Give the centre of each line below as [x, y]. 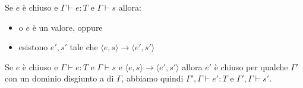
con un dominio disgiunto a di [59, 78]
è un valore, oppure [67, 27]
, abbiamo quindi [152, 78]
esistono [33, 47]
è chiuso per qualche [251, 66]
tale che [84, 47]
